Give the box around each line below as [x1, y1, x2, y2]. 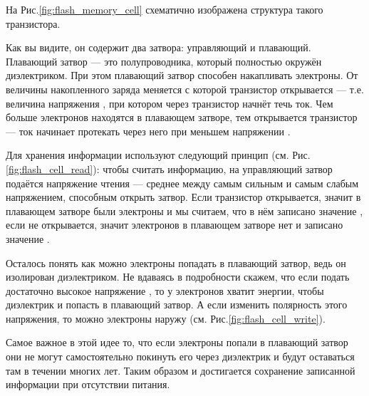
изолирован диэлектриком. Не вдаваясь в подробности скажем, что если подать [6, 269, 350, 284]
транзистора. [6, 16, 61, 31]
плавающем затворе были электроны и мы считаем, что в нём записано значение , [6, 203, 363, 218]
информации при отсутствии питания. [6, 377, 170, 392]
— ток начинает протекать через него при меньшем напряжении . [6, 123, 291, 138]
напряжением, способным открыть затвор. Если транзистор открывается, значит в [6, 189, 361, 204]
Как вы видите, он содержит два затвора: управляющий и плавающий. [6, 40, 311, 55]
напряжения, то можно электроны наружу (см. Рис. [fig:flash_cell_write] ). [6, 311, 326, 325]
